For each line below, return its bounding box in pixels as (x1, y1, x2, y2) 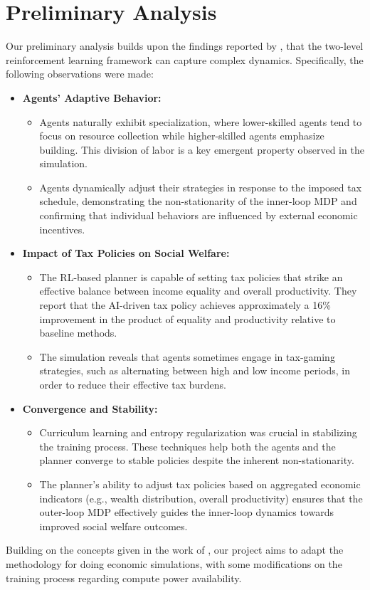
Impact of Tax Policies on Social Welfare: (22, 246, 230, 260)
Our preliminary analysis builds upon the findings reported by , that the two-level (6, 38, 364, 53)
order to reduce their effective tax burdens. (39, 377, 226, 391)
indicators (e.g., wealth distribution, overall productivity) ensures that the (39, 490, 363, 505)
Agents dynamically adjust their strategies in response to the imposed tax (39, 179, 362, 194)
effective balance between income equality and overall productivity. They (39, 283, 357, 298)
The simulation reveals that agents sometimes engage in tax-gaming (39, 349, 335, 364)
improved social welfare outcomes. (39, 518, 188, 533)
